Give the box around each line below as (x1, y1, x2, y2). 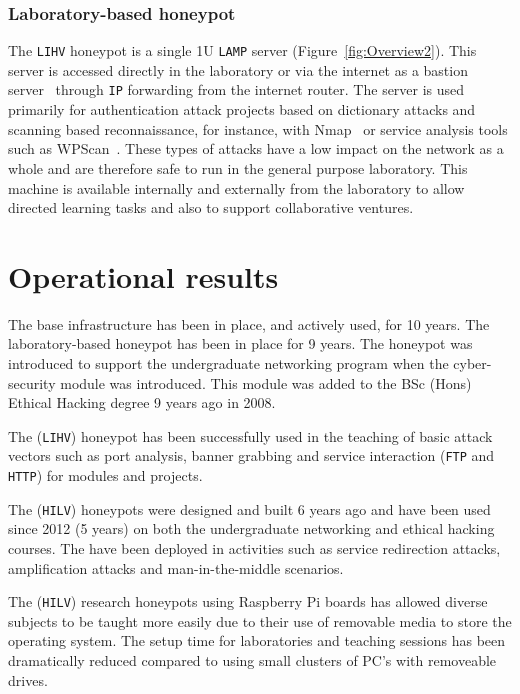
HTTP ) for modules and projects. (8, 465, 203, 486)
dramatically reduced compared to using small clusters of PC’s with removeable (8, 650, 497, 671)
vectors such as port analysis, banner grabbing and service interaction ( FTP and (8, 445, 495, 466)
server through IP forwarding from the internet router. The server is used (8, 79, 465, 100)
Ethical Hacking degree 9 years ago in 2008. (8, 392, 276, 413)
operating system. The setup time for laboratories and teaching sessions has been (8, 630, 506, 651)
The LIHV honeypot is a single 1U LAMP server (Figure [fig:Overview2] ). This (8, 40, 477, 61)
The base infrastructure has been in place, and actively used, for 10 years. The (8, 313, 490, 334)
